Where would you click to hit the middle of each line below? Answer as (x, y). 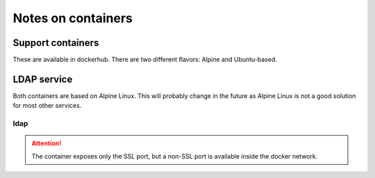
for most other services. (47, 106)
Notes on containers (73, 18)
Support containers (56, 43)
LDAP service (43, 79)
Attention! (47, 143)
